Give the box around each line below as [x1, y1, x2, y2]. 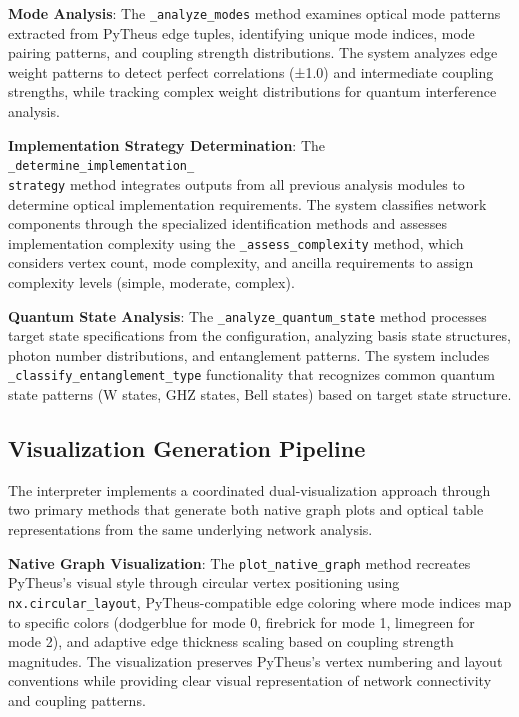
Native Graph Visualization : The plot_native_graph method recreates [8, 552, 471, 573]
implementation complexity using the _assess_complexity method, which [8, 232, 464, 253]
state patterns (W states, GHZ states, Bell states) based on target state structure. [8, 384, 512, 405]
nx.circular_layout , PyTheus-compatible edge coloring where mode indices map [8, 591, 512, 612]
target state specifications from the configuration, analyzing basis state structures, [8, 325, 511, 346]
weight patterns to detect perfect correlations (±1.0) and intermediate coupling [8, 61, 494, 82]
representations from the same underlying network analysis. [8, 519, 373, 540]
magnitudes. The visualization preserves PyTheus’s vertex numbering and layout [8, 650, 503, 671]
